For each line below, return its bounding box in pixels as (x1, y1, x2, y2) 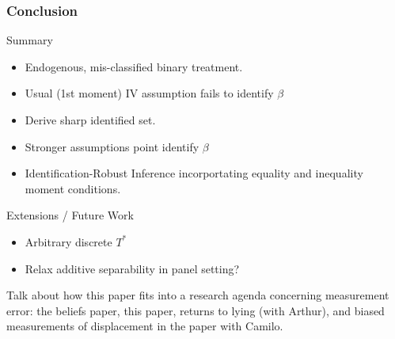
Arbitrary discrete (25, 233, 112, 249)
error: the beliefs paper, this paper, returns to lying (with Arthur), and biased (6, 302, 385, 318)
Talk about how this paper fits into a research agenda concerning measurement (6, 287, 389, 303)
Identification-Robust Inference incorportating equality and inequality (25, 165, 363, 181)
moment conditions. (25, 180, 121, 196)
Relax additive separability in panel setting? (25, 260, 240, 276)
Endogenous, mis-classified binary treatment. (25, 58, 243, 74)
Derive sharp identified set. (25, 112, 156, 128)
